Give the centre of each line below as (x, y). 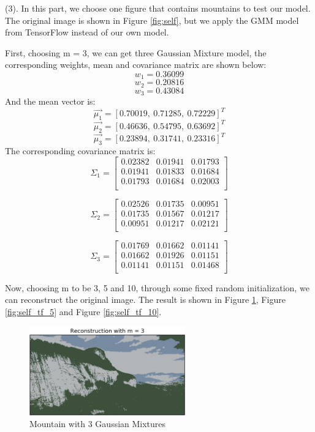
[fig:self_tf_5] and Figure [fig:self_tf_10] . (83, 311)
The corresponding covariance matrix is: (80, 150)
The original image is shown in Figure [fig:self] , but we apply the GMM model (152, 20)
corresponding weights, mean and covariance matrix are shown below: (136, 65)
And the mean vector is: (50, 101)
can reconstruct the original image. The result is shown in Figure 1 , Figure (145, 300)
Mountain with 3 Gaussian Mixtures (98, 424)
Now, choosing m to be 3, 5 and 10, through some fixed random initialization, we (157, 287)
